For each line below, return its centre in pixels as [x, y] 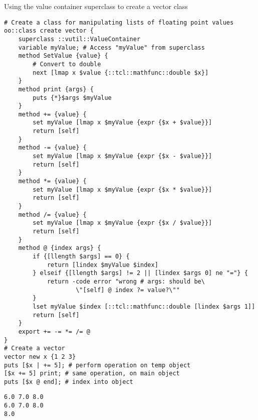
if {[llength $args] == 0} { [81, 256]
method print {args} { [56, 89]
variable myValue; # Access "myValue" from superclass [111, 47]
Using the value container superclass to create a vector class [96, 6]
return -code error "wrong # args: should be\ [126, 281]
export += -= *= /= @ [54, 331]
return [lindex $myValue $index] [102, 265]
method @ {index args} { [60, 248]
